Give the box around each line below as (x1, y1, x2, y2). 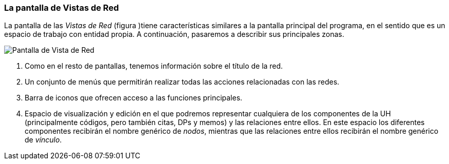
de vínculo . (25, 135, 62, 145)
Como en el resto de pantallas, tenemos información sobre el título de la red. (25, 61, 283, 71)
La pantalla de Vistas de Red (4, 3, 119, 13)
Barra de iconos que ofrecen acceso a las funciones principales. (25, 93, 243, 102)
